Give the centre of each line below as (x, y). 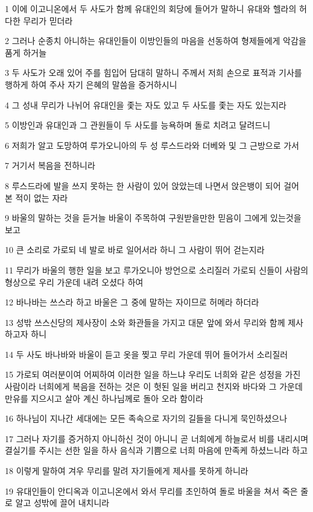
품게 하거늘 (26, 52)
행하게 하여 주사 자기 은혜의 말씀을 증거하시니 (91, 84)
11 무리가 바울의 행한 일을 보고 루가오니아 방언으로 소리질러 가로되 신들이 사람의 (157, 270)
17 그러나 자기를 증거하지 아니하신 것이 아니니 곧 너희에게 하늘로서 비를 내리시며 (157, 438)
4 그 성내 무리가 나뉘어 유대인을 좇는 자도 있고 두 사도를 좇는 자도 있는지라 (146, 105)
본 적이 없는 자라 (36, 197)
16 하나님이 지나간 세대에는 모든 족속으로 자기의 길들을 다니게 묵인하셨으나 (146, 418)
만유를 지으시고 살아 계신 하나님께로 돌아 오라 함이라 (104, 398)
